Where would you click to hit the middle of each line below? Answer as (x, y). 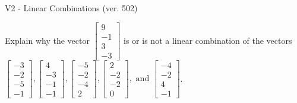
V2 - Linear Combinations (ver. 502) (71, 8)
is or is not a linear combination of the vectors (208, 40)
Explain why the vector (47, 40)
